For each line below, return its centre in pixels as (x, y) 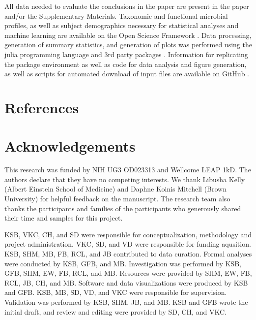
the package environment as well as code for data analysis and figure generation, (126, 64)
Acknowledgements (70, 146)
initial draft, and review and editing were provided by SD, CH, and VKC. (115, 311)
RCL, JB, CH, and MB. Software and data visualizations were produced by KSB (126, 282)
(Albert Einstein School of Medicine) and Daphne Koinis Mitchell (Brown (115, 189)
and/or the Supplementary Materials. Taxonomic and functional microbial (116, 16)
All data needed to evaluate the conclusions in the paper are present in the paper (127, 6)
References (42, 107)
